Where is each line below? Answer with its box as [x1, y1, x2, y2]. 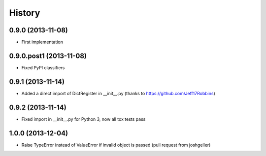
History [9, 7, 40, 18]
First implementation [21, 39, 64, 45]
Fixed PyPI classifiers [21, 64, 65, 71]
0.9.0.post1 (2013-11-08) [9, 52, 87, 60]
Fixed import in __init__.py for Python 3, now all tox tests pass [21, 116, 146, 122]
